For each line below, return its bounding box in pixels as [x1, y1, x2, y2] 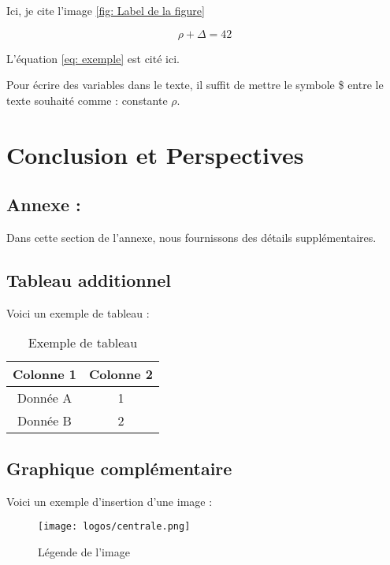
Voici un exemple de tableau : [6, 304, 150, 321]
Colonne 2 [89, 365, 154, 384]
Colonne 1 [13, 365, 77, 384]
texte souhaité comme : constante [6, 91, 168, 108]
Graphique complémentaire [6, 455, 232, 480]
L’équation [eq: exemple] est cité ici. [6, 50, 180, 66]
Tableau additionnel [6, 267, 171, 292]
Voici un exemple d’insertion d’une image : [6, 493, 213, 509]
